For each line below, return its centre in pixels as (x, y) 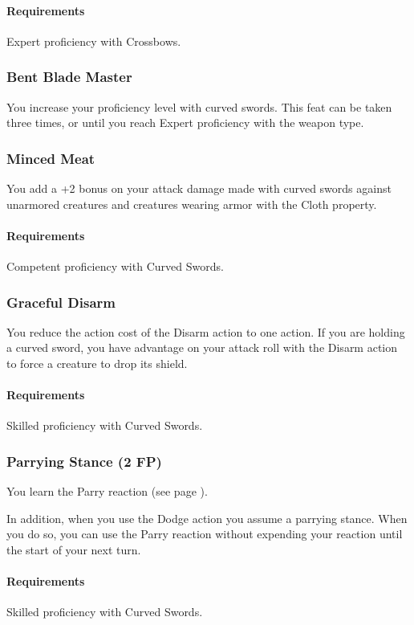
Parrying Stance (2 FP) (84, 461)
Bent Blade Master (69, 77)
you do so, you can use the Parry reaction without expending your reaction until (205, 534)
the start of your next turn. (74, 549)
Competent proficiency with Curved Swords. (115, 266)
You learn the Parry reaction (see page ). (107, 491)
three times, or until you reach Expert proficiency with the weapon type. (185, 123)
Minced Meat (51, 158)
